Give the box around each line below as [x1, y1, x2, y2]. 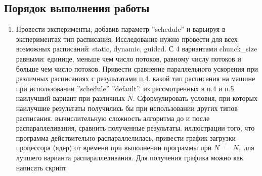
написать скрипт [16, 162, 66, 172]
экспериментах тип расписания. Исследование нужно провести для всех [16, 33, 238, 44]
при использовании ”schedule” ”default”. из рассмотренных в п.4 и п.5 [16, 83, 234, 93]
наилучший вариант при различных [16, 93, 125, 103]
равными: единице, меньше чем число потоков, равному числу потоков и [16, 53, 241, 64]
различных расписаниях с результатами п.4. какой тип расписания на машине [16, 73, 255, 84]
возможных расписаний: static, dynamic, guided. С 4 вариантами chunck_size [16, 43, 257, 54]
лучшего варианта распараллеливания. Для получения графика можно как [16, 152, 243, 162]
